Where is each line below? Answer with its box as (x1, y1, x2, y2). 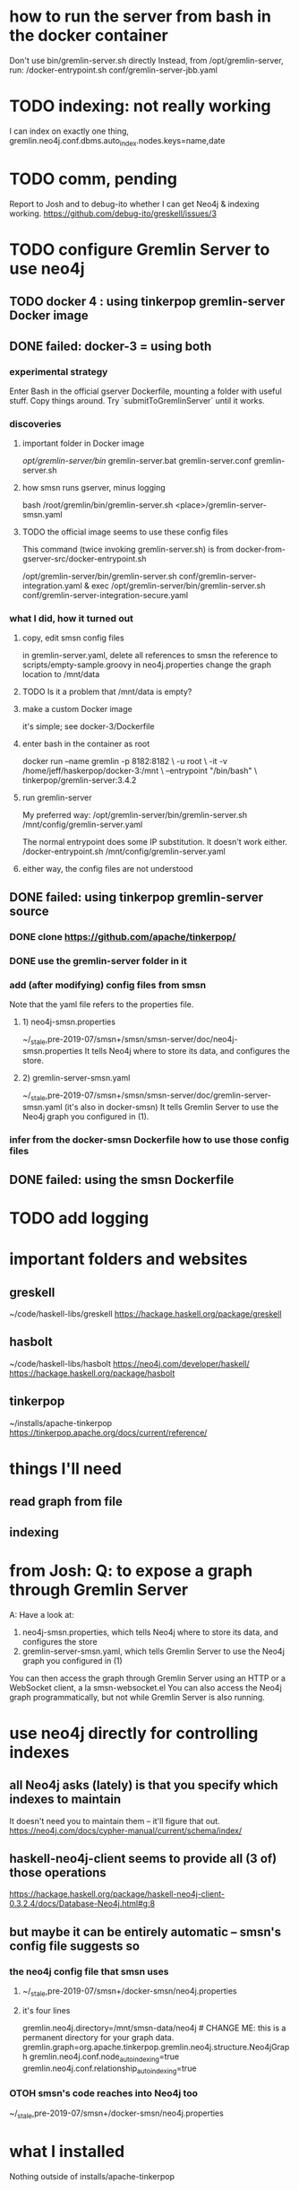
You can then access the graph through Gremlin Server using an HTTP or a (9, 1673, 286, 1683)
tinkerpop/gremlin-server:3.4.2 (21, 775, 137, 786)
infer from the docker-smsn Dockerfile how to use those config (9, 1133, 289, 1145)
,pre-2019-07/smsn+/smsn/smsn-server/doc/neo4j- (45, 1034, 238, 1044)
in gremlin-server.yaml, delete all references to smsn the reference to (21, 650, 278, 661)
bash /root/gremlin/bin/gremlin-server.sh (21, 500, 174, 510)
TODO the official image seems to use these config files (21, 526, 228, 537)
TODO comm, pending (9, 169, 177, 189)
